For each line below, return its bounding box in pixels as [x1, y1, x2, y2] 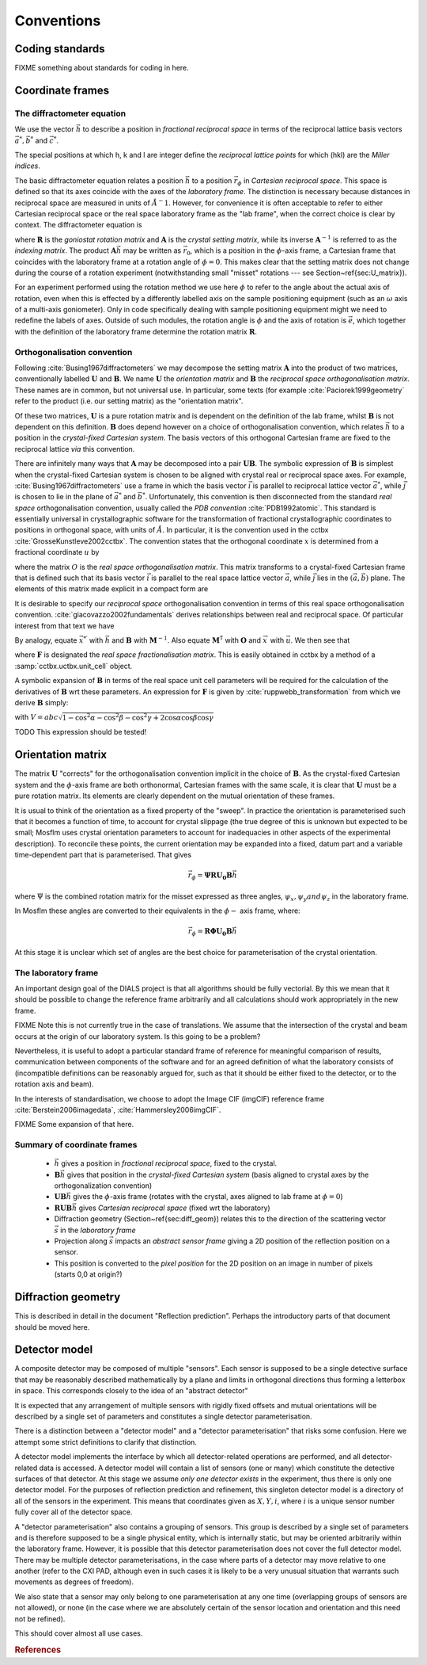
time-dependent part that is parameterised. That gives [14, 850, 192, 860]
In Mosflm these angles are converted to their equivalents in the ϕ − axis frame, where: [14, 906, 300, 915]
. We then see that [290, 635, 350, 645]
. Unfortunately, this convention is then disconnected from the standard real [145, 492, 392, 502]
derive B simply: [14, 697, 69, 707]
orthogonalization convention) [54, 1181, 153, 1190]
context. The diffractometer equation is [14, 220, 142, 230]
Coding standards [14, 42, 105, 55]
